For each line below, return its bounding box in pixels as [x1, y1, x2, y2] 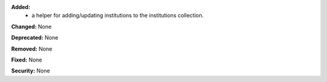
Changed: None [11, 23, 51, 30]
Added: [11, 4, 30, 10]
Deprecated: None [11, 34, 59, 42]
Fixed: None [11, 56, 42, 63]
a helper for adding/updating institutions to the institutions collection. [31, 12, 204, 19]
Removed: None [11, 45, 53, 52]
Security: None [11, 67, 50, 75]
